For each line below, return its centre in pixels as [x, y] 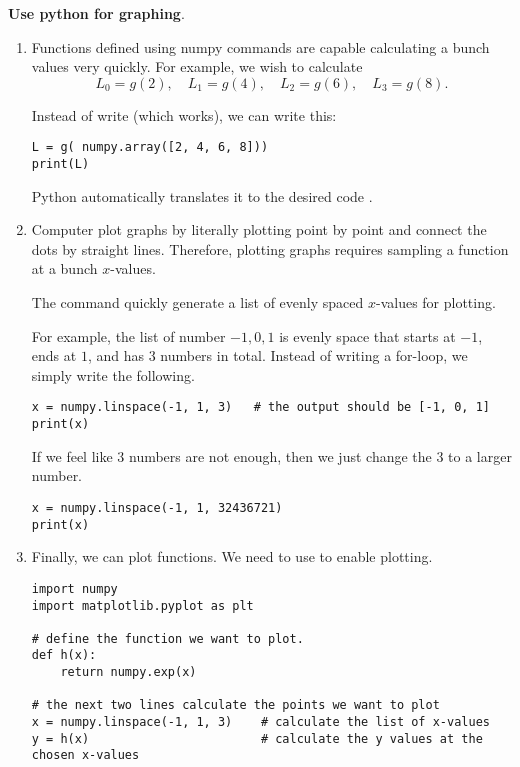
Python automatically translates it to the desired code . [202, 195]
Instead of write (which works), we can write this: [184, 114]
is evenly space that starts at [367, 335]
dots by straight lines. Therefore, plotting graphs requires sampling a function [270, 248]
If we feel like [72, 455]
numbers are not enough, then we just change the [280, 455]
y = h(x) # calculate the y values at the [257, 738]
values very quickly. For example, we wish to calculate [197, 66]
